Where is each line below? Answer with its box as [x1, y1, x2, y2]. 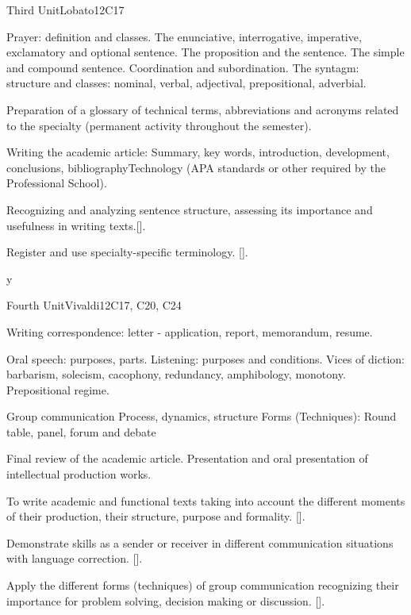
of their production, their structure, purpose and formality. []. [6, 508, 305, 525]
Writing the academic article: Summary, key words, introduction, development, [6, 144, 390, 160]
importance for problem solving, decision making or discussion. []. [6, 592, 325, 609]
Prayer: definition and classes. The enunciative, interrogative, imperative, [6, 28, 362, 44]
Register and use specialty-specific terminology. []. [6, 244, 248, 260]
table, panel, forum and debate [6, 423, 156, 440]
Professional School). [6, 175, 107, 191]
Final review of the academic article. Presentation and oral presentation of [6, 450, 368, 467]
